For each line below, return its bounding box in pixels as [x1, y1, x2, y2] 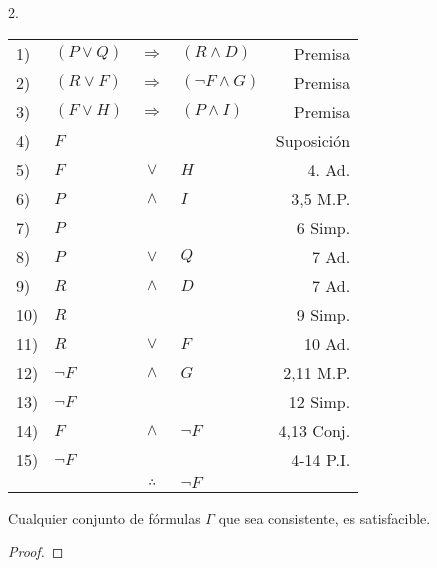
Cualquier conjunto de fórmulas [8, 507, 201, 528]
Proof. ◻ [8, 541, 64, 562]
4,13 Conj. [278, 418, 351, 442]
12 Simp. [288, 389, 351, 413]
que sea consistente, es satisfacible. [218, 507, 431, 528]
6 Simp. [296, 215, 351, 239]
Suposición [275, 128, 351, 152]
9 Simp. [296, 302, 351, 326]
